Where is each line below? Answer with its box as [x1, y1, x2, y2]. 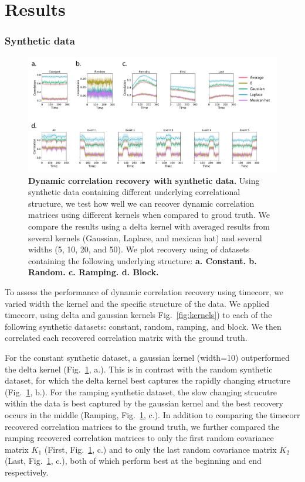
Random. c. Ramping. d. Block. [28, 266, 159, 278]
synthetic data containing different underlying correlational [28, 186, 240, 198]
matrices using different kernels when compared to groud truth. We [28, 208, 270, 221]
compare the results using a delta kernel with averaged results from [28, 220, 270, 233]
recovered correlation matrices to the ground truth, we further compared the [5, 420, 280, 432]
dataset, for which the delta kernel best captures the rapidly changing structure [5, 374, 291, 387]
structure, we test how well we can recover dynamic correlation [28, 197, 255, 209]
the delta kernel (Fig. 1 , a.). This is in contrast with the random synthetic [5, 363, 273, 375]
